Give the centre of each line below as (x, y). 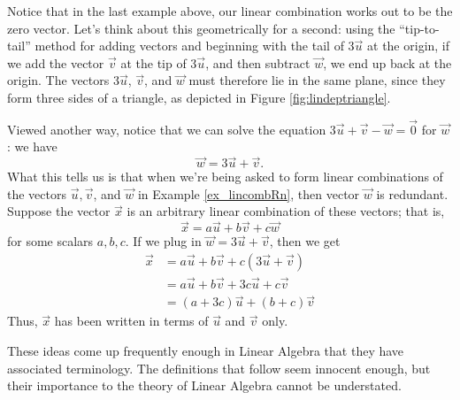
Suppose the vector (59, 211)
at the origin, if (409, 46)
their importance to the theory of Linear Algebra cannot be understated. (204, 385)
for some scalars (50, 241)
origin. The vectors (58, 80)
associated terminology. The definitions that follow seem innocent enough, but (219, 368)
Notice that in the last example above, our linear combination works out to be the (230, 11)
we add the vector (56, 62)
